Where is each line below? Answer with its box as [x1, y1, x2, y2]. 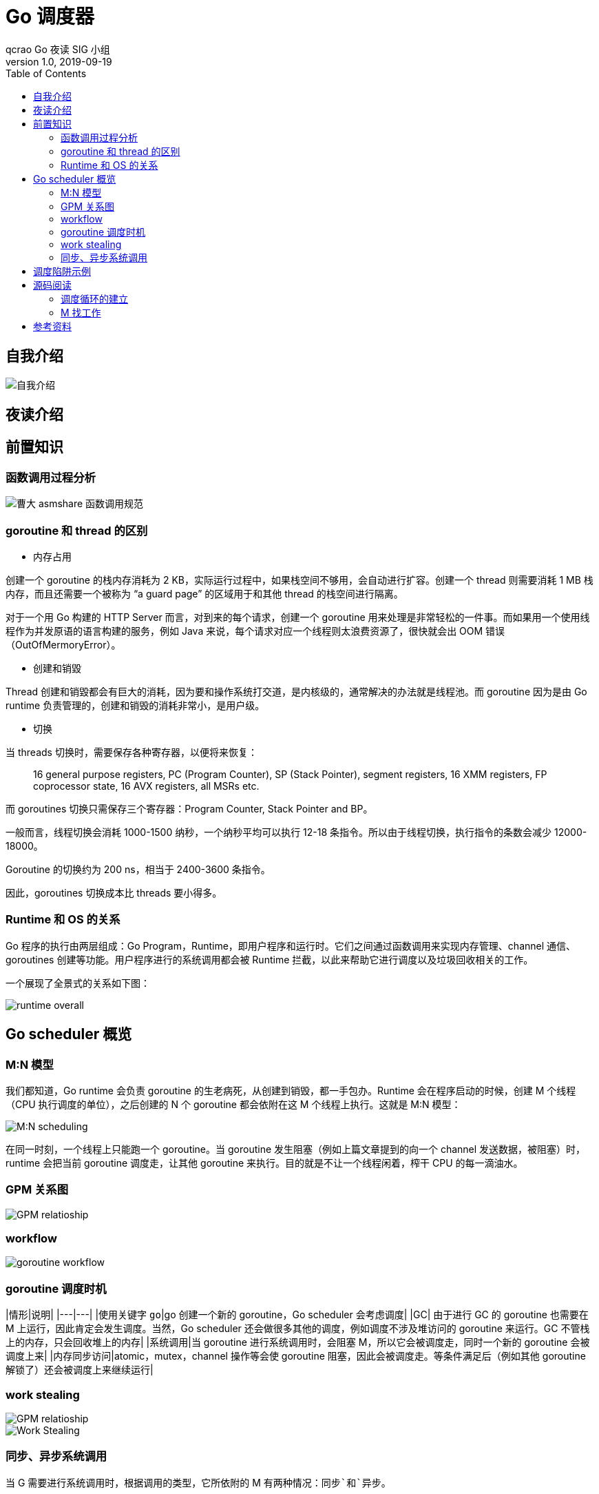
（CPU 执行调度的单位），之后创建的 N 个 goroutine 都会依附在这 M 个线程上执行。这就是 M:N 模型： [6, 1098, 461, 1110]
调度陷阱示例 [33, 265, 91, 277]
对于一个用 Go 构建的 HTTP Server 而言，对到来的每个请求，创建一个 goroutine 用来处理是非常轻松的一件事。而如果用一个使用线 [6, 611, 590, 623]
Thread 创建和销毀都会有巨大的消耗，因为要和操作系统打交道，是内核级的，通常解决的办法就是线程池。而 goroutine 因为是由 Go [6, 685, 587, 697]
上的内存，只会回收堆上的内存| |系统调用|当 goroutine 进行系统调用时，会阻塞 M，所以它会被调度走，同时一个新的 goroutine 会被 [6, 1336, 590, 1349]
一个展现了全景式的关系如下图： [6, 976, 150, 989]
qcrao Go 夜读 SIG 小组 [6, 43, 110, 55]
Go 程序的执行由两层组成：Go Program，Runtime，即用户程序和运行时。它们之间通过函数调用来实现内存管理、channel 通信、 [6, 939, 576, 952]
